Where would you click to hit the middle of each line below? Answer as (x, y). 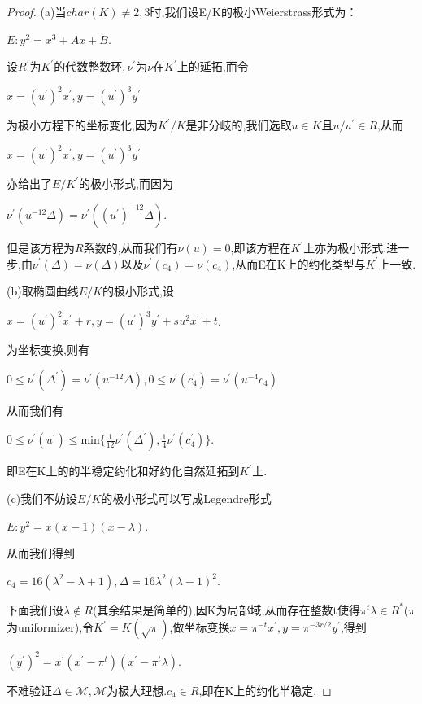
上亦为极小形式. (345, 247)
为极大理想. (137, 690)
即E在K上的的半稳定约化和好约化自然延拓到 (123, 471)
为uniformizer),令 (50, 627)
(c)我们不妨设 (42, 498)
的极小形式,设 (138, 291)
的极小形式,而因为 (126, 184)
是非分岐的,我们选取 (239, 125)
